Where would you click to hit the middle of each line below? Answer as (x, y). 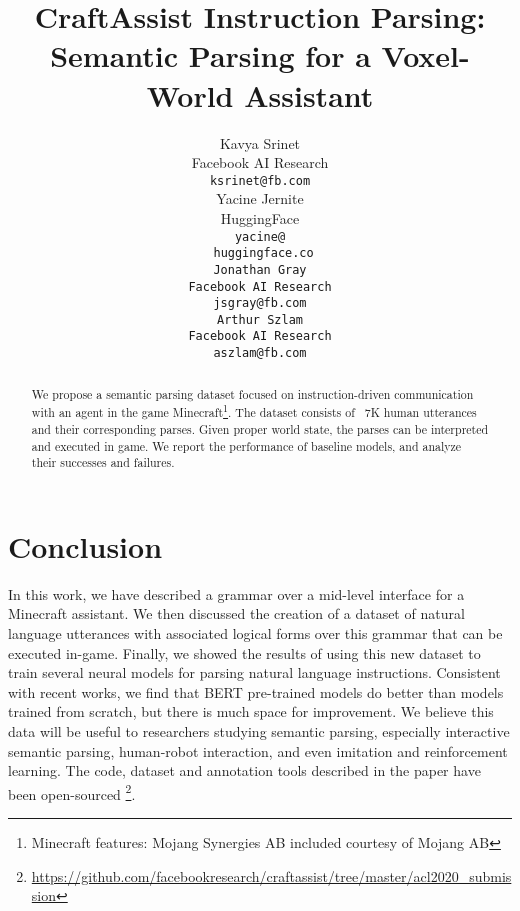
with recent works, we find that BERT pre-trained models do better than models (256, 691)
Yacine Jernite (260, 198)
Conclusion (85, 545)
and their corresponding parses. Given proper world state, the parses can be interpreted (260, 428)
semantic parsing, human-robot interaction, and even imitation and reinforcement (258, 750)
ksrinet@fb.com (260, 180)
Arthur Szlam (260, 319)
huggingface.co (263, 253)
